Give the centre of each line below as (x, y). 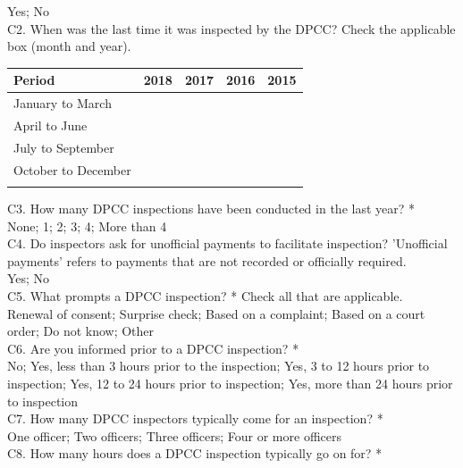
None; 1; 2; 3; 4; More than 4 (87, 226)
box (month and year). (69, 46)
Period (34, 80)
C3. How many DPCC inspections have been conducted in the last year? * (211, 208)
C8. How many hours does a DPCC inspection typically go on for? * (195, 453)
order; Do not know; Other (81, 331)
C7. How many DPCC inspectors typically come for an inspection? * (195, 418)
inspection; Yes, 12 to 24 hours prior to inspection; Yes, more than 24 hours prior (230, 383)
